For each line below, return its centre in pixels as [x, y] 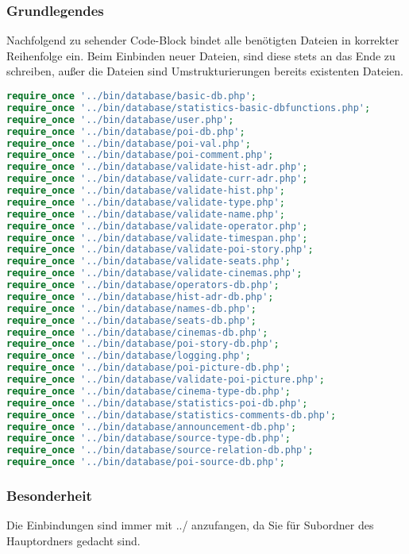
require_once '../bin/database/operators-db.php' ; [143, 285]
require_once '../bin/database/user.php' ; [120, 119]
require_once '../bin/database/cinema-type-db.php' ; [149, 391]
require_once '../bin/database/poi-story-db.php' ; [143, 344]
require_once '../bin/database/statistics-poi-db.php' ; [157, 403]
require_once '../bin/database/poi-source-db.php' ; [146, 462]
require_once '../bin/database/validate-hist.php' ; [146, 190]
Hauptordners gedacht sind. [73, 540]
